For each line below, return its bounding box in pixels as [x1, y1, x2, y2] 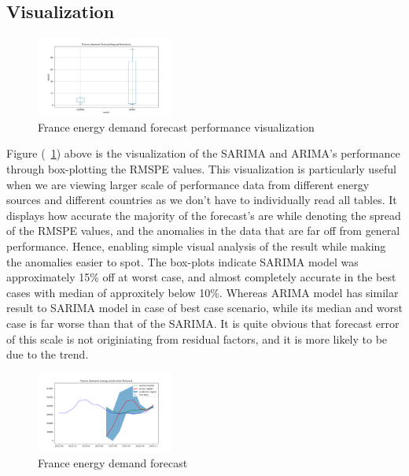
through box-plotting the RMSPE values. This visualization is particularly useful [6, 161, 396, 177]
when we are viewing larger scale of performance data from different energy [6, 176, 370, 192]
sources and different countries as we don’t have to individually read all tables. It [6, 192, 397, 208]
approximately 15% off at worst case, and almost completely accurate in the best [6, 269, 396, 285]
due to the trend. [6, 346, 89, 363]
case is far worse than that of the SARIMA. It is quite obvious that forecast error [6, 314, 400, 331]
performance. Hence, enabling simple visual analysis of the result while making [6, 237, 386, 254]
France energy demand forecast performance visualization [38, 118, 315, 135]
